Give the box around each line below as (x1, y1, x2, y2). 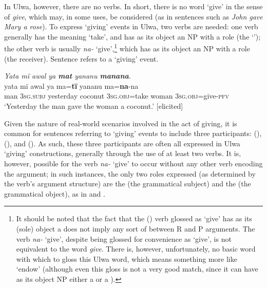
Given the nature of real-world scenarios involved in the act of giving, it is (4, 118, 237, 128)
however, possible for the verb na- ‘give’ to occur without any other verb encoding (4, 158, 263, 168)
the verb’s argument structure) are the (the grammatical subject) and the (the (4, 178, 251, 189)
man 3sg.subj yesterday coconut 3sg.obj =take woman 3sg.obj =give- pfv (4, 90, 229, 101)
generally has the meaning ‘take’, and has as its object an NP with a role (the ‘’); (4, 31, 261, 42)
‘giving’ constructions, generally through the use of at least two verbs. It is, (4, 148, 241, 159)
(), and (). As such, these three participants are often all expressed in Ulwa (4, 138, 240, 148)
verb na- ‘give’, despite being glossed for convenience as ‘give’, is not (16, 233, 232, 244)
